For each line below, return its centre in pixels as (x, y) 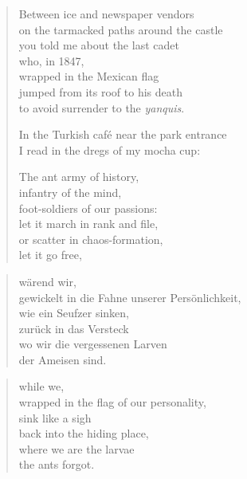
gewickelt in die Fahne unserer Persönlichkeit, (130, 297)
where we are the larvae (76, 448)
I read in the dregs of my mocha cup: (110, 149)
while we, (41, 386)
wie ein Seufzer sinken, (74, 313)
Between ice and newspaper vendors (106, 14)
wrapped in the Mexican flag (89, 76)
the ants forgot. (57, 464)
